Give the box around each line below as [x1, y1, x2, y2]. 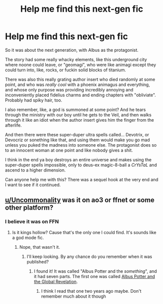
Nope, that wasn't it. [19, 244, 60, 250]
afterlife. [5, 122, 22, 128]
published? [26, 259, 49, 264]
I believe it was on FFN [5, 218, 59, 225]
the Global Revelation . [34, 279, 78, 284]
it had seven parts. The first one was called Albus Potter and [34, 273, 155, 279]
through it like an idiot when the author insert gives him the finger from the [5, 117, 154, 123]
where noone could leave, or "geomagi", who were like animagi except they [5, 62, 157, 67]
